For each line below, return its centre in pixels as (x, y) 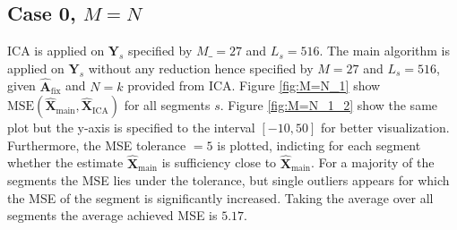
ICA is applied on (56, 51)
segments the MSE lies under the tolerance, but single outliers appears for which (228, 180)
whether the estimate (65, 162)
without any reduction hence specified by (201, 68)
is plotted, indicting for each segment (319, 145)
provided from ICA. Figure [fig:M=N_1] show (254, 85)
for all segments (167, 105)
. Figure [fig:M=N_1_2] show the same (329, 105)
